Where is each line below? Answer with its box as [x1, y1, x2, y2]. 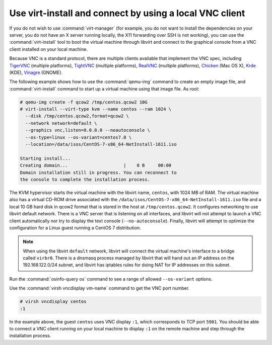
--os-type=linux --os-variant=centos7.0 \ [25, 134, 132, 140]
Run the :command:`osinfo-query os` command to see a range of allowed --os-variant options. [9, 276, 213, 282]
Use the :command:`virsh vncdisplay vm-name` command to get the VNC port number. [9, 285, 190, 291]
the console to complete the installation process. [20, 177, 151, 182]
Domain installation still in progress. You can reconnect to [20, 169, 177, 176]
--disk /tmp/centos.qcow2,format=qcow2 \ [25, 113, 129, 119]
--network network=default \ [25, 120, 98, 126]
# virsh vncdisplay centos [20, 299, 87, 304]
